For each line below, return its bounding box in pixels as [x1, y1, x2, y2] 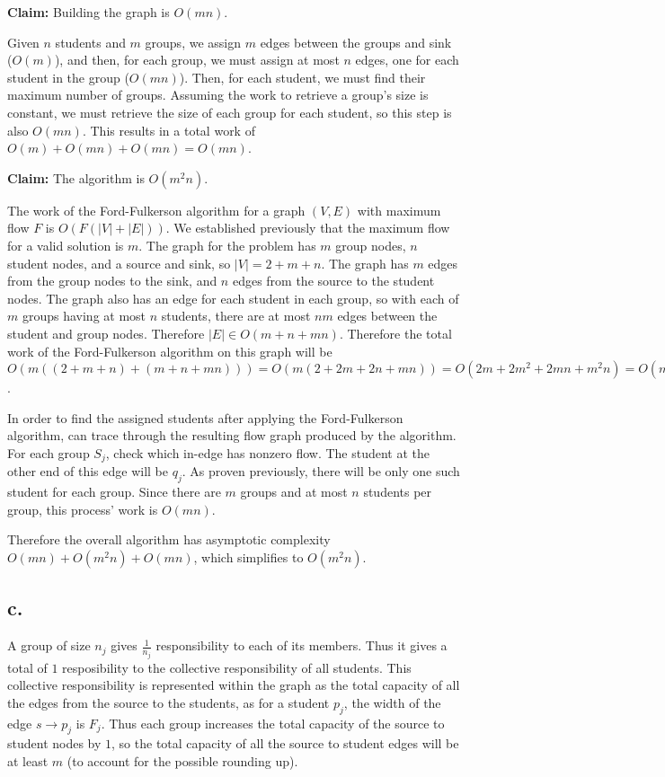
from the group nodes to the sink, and [7, 271, 217, 290]
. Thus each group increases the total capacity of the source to [101, 713, 445, 732]
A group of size [7, 636, 91, 655]
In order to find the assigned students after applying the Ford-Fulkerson [7, 408, 403, 427]
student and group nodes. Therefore [7, 323, 205, 342]
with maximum [357, 200, 441, 219]
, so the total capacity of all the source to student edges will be [111, 734, 459, 753]
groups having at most [22, 306, 146, 325]
